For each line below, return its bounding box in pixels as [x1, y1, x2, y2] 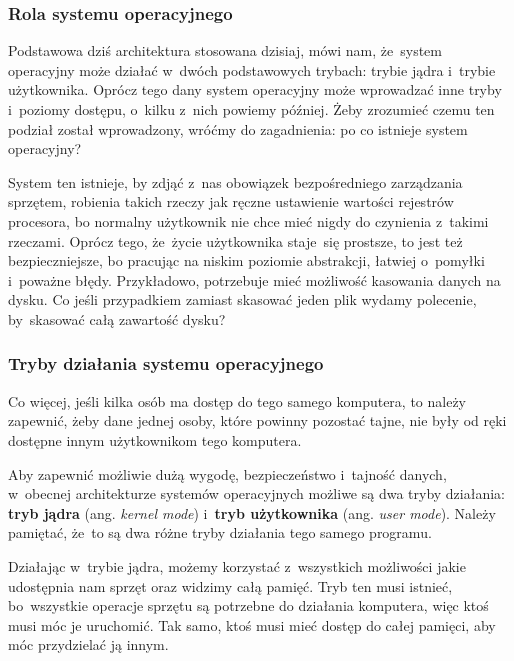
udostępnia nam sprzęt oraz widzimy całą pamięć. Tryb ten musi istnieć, [8, 575, 453, 596]
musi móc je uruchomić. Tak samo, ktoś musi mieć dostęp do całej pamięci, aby [8, 614, 496, 635]
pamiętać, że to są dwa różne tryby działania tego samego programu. [8, 522, 432, 543]
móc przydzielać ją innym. [8, 634, 169, 655]
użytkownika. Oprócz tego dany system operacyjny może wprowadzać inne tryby [8, 79, 502, 100]
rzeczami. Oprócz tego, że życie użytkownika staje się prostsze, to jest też [8, 230, 463, 251]
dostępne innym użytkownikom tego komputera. [8, 429, 302, 450]
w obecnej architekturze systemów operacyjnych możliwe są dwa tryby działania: [8, 483, 505, 504]
